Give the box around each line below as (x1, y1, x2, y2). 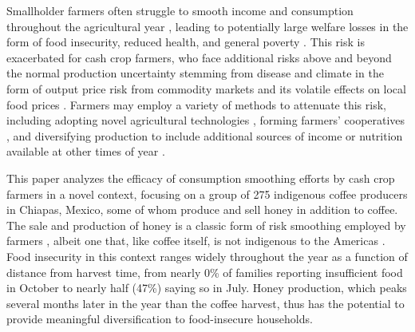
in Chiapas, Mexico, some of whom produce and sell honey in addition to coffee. (6, 201, 398, 218)
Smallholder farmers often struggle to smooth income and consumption (6, 2, 354, 18)
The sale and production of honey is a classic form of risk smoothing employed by (6, 216, 406, 233)
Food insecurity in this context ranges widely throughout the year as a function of (6, 247, 408, 264)
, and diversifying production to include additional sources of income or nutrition (6, 127, 403, 144)
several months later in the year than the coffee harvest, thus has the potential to (6, 294, 405, 311)
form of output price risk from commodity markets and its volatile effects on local (6, 80, 406, 97)
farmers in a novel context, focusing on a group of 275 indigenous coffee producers (6, 185, 408, 202)
